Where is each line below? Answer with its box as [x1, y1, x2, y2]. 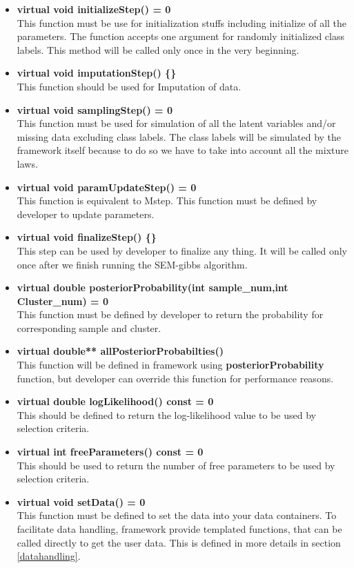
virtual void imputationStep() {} [17, 66, 177, 80]
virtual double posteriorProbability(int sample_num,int [17, 280, 288, 295]
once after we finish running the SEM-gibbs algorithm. [17, 257, 248, 271]
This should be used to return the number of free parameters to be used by [17, 458, 335, 472]
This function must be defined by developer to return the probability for [17, 307, 324, 322]
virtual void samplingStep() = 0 [17, 102, 173, 117]
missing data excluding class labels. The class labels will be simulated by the [17, 129, 342, 144]
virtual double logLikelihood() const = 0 [17, 394, 214, 409]
